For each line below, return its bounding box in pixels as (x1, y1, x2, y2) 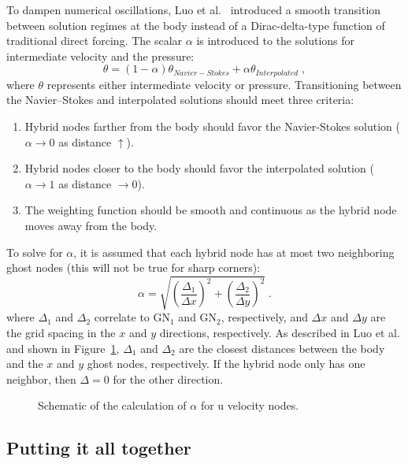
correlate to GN (94, 309, 170, 325)
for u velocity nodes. (200, 397, 299, 414)
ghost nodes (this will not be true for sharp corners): (6, 259, 261, 276)
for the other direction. (113, 370, 224, 387)
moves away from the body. (24, 217, 158, 233)
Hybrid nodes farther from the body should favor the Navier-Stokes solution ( (24, 118, 401, 135)
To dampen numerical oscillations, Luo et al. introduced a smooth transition (6, 2, 381, 17)
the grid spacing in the (6, 324, 116, 340)
